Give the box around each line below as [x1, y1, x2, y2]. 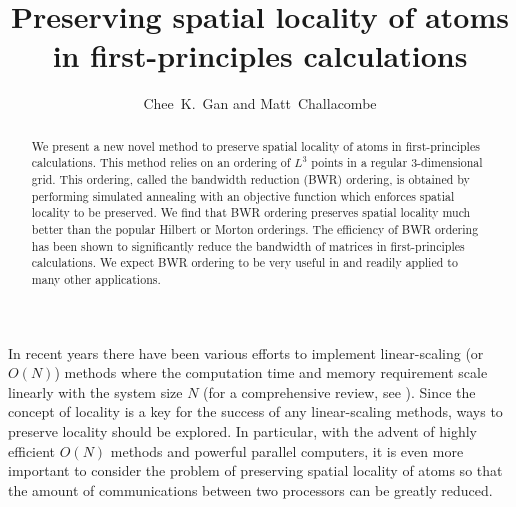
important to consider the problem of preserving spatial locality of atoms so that [8, 460, 503, 481]
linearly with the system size [8, 381, 183, 402]
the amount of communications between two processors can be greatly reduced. [8, 479, 493, 500]
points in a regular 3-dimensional [311, 154, 483, 171]
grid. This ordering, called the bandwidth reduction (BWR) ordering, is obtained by [31, 171, 470, 188]
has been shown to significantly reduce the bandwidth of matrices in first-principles [31, 237, 465, 254]
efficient [8, 440, 56, 461]
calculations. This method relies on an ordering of [31, 154, 291, 171]
